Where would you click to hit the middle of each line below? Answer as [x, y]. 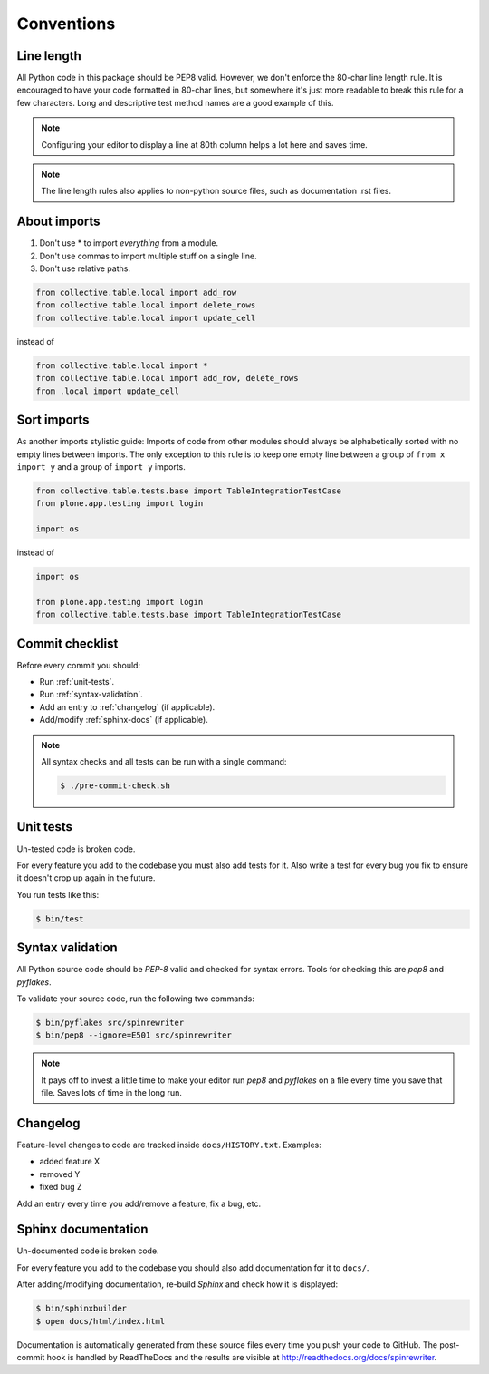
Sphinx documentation [82, 1229]
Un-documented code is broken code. [88, 1251]
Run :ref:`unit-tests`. [77, 682]
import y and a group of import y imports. [101, 466]
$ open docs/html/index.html [101, 1321]
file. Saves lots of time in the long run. [112, 1093]
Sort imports [53, 420]
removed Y [60, 1174]
